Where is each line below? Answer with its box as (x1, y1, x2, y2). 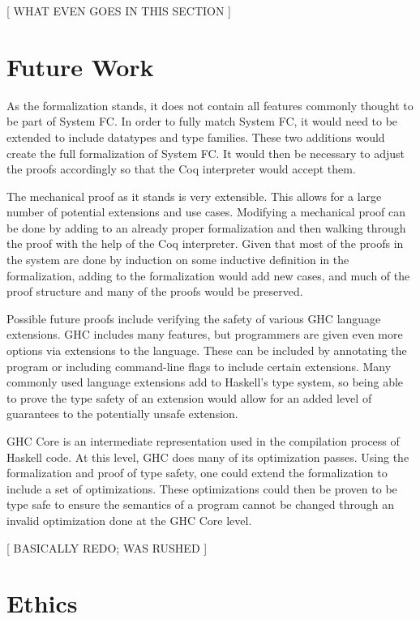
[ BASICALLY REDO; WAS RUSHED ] (6, 539, 208, 556)
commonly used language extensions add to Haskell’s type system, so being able (6, 374, 404, 391)
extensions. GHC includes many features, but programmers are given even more (6, 326, 403, 343)
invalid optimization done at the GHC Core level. (6, 511, 252, 528)
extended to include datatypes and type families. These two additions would (6, 128, 385, 145)
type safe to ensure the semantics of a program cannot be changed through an (6, 496, 395, 513)
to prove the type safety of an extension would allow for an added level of (6, 389, 372, 406)
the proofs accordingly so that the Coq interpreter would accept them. (6, 160, 356, 177)
